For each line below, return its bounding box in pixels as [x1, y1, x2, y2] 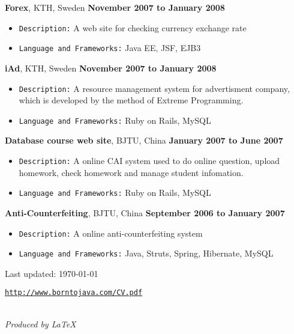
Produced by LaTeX [5, 317, 76, 330]
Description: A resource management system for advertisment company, [19, 82, 290, 94]
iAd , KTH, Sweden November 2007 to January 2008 [5, 61, 217, 74]
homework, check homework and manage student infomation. [19, 166, 244, 178]
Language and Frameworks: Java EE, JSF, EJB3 [19, 41, 201, 54]
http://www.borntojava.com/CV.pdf [5, 288, 143, 297]
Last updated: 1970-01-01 [5, 267, 98, 279]
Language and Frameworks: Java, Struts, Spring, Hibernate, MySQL [19, 247, 274, 260]
